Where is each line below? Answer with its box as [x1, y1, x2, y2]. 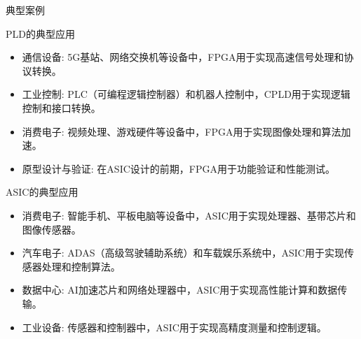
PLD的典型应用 [6, 26, 75, 41]
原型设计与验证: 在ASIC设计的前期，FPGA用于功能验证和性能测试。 [22, 161, 335, 175]
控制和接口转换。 [22, 100, 101, 115]
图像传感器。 [22, 222, 81, 236]
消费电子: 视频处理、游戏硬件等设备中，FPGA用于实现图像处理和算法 [22, 124, 341, 138]
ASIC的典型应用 [6, 185, 79, 199]
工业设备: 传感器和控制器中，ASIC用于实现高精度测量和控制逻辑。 [22, 319, 327, 334]
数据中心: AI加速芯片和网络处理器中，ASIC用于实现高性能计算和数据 [22, 282, 338, 297]
